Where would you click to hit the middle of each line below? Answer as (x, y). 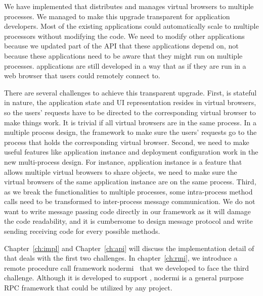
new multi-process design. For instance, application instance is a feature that (123, 161)
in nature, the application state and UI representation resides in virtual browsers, (130, 102)
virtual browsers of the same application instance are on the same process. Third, (130, 182)
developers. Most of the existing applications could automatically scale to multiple (131, 26)
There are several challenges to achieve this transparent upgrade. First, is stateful (130, 92)
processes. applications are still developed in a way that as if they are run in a (125, 65)
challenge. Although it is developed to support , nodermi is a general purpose (124, 278)
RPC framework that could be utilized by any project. (88, 288)
